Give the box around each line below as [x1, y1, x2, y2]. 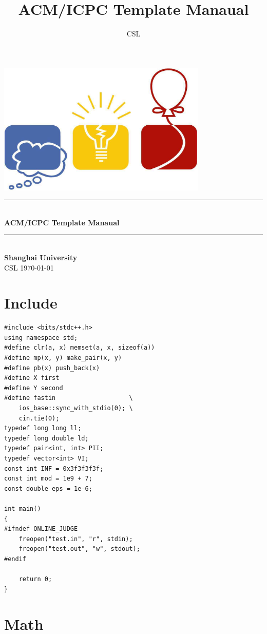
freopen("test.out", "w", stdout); [18, 545, 140, 553]
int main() [4, 505, 41, 512]
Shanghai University [4, 252, 78, 262]
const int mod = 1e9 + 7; [4, 475, 92, 483]
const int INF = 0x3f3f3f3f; [4, 465, 104, 472]
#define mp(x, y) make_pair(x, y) [4, 354, 122, 362]
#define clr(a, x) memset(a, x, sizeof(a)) [4, 344, 155, 352]
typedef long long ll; [4, 425, 82, 432]
